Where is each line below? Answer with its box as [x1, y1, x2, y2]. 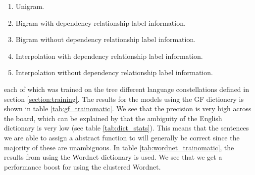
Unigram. [15, 1, 45, 11]
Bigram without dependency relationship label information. [15, 34, 196, 44]
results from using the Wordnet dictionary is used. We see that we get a [4, 152, 222, 162]
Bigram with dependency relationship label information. [15, 17, 186, 28]
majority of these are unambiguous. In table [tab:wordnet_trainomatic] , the [4, 142, 234, 152]
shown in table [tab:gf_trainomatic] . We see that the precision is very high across [4, 103, 252, 114]
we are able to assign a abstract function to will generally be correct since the [4, 132, 240, 142]
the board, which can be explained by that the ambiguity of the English [4, 113, 222, 123]
